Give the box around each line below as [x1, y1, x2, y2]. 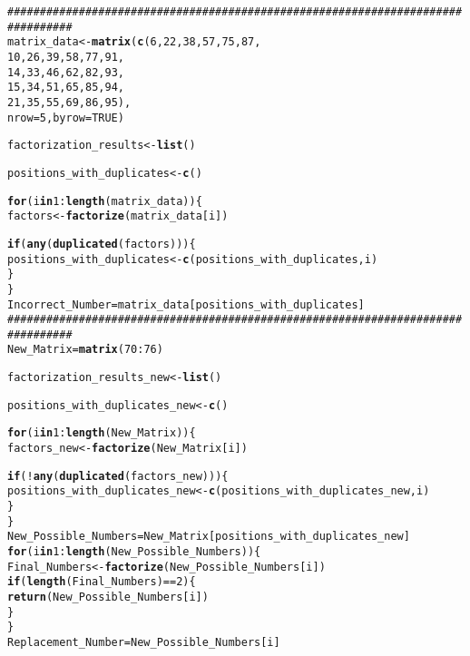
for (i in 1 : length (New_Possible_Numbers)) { [7, 545, 261, 559]
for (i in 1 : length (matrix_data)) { [7, 194, 202, 208]
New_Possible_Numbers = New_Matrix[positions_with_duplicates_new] [7, 530, 410, 543]
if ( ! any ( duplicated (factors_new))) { [7, 469, 229, 483]
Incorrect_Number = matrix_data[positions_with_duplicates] [7, 298, 365, 311]
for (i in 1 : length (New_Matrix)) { [7, 426, 196, 440]
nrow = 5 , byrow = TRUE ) [7, 111, 124, 124]
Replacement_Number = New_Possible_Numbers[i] [7, 635, 280, 649]
